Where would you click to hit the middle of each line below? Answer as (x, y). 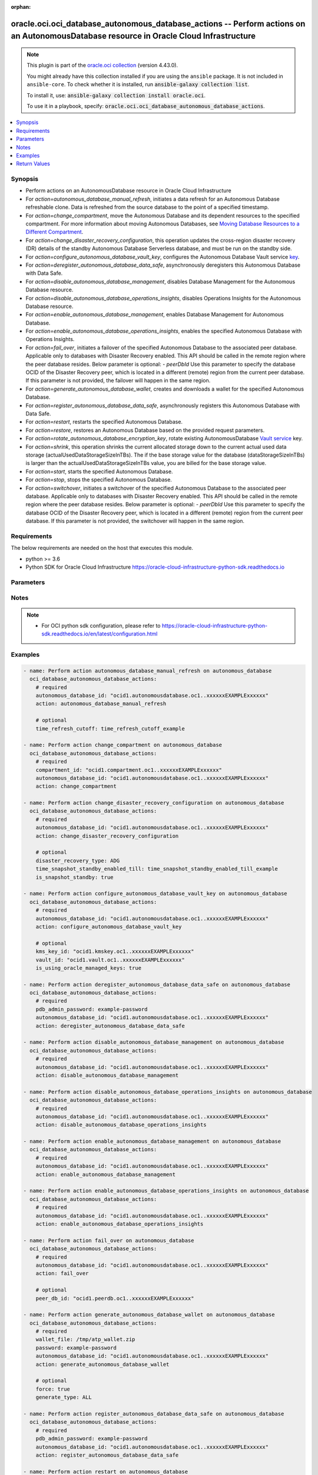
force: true (53, 1389)
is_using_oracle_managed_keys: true (88, 968)
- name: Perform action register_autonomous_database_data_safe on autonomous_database (154, 1414)
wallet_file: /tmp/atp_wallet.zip (85, 1340)
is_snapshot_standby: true (75, 877)
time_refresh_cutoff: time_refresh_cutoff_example (110, 728)
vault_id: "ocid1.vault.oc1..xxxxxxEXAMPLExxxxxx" (110, 960)
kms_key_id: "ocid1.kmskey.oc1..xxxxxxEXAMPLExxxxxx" (115, 952)
